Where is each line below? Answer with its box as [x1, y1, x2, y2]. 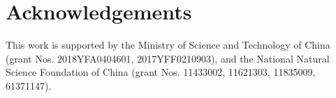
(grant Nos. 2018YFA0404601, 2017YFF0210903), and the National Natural [6, 51, 330, 65]
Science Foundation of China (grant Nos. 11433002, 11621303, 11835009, [6, 65, 316, 79]
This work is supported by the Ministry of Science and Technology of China [6, 38, 330, 52]
